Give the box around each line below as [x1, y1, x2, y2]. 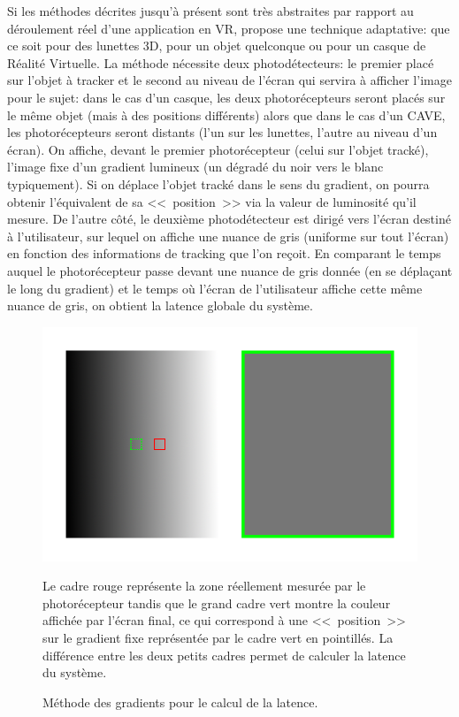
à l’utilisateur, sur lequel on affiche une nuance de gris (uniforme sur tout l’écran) [7, 226, 449, 245]
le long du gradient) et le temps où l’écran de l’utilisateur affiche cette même [7, 278, 423, 297]
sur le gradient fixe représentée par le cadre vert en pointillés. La [42, 629, 394, 647]
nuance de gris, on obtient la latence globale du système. [7, 296, 313, 315]
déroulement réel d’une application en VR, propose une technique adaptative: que [7, 19, 450, 37]
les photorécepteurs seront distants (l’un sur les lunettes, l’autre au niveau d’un [7, 123, 438, 141]
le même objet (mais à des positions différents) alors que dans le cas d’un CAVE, [7, 105, 446, 124]
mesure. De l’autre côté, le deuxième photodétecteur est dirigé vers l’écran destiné [7, 210, 451, 228]
